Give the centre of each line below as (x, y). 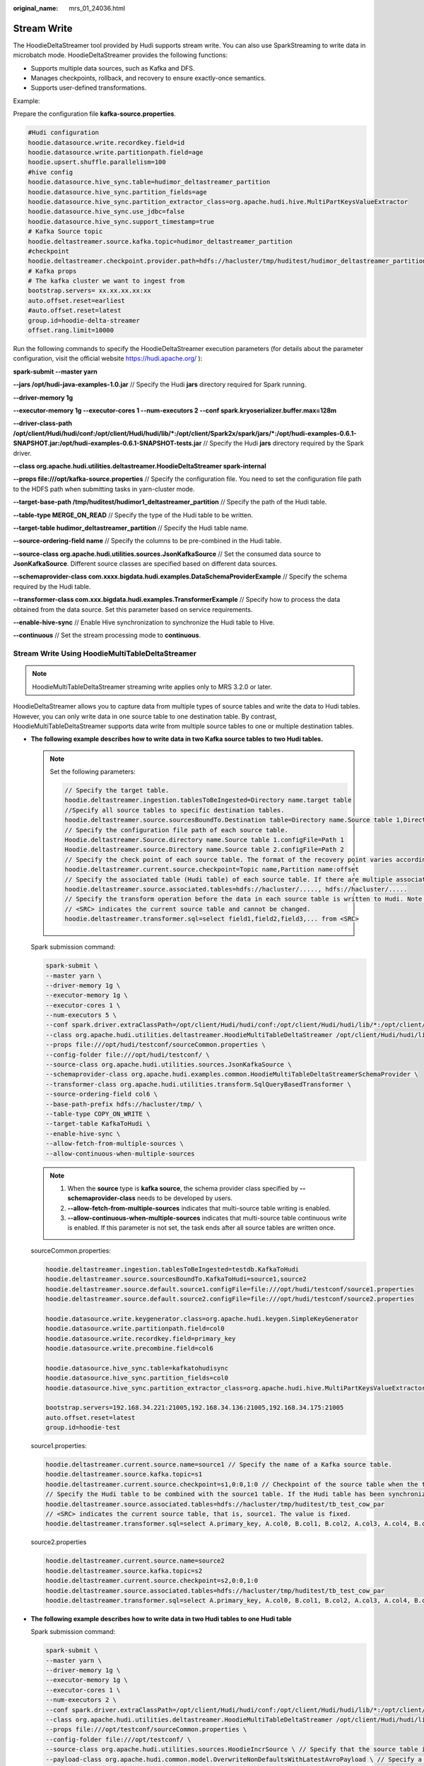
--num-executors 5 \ (81, 1015)
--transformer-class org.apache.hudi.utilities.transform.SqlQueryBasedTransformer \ (198, 1084)
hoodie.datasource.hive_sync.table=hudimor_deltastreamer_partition (149, 182)
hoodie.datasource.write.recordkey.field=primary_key (141, 1338)
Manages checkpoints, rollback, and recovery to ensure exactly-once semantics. (148, 78)
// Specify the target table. (117, 790)
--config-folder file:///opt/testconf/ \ (118, 1739)
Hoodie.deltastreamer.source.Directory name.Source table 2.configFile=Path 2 (204, 850)
